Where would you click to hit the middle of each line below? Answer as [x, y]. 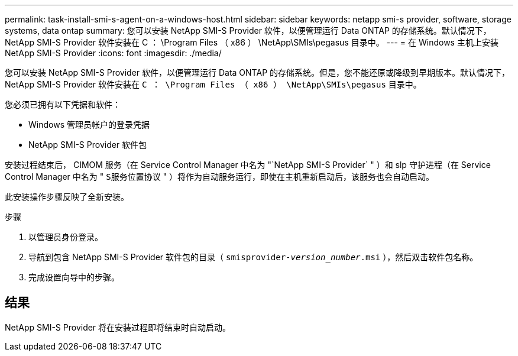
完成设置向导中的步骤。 [74, 277]
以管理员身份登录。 [66, 237]
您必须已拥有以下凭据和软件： [63, 104]
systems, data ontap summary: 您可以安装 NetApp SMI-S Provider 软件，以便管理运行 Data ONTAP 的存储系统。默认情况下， [248, 30]
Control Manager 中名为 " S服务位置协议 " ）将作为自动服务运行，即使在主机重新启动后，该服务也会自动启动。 [220, 177]
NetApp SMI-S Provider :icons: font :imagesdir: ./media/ [113, 53]
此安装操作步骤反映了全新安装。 [67, 197]
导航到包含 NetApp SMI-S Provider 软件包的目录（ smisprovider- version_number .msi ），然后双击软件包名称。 [253, 257]
